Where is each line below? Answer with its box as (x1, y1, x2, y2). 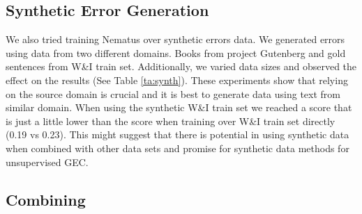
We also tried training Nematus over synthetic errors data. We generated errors (6, 32, 345, 47)
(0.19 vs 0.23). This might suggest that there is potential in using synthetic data (6, 127, 349, 142)
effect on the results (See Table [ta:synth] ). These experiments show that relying (6, 72, 348, 87)
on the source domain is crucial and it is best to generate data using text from (6, 86, 341, 101)
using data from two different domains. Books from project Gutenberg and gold (6, 45, 346, 60)
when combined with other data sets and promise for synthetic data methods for (6, 140, 349, 155)
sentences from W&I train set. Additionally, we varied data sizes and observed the (6, 59, 357, 74)
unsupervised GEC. (6, 154, 89, 169)
